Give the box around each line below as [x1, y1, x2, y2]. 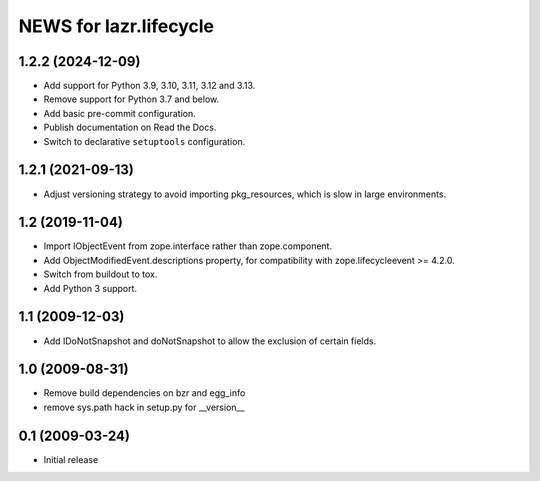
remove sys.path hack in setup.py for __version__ [43, 401, 245, 413]
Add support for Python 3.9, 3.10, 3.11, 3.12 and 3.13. [43, 80, 256, 92]
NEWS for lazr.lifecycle [18, 15, 215, 37]
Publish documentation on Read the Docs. [43, 121, 217, 134]
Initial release [43, 453, 99, 465]
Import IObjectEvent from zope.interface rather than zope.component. [43, 240, 333, 252]
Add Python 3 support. [43, 282, 138, 294]
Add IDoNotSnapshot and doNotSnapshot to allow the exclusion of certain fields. [43, 335, 377, 347]
